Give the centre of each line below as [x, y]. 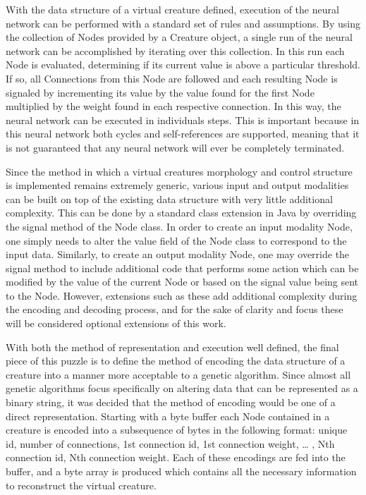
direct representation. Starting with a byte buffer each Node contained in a [168, 416]
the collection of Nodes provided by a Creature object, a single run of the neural [179, 37]
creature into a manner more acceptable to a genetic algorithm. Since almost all [178, 374]
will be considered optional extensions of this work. [116, 323]
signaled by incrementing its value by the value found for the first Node [160, 92]
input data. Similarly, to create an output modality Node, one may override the [178, 254]
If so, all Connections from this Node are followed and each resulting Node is [172, 78]
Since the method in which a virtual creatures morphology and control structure [179, 171]
